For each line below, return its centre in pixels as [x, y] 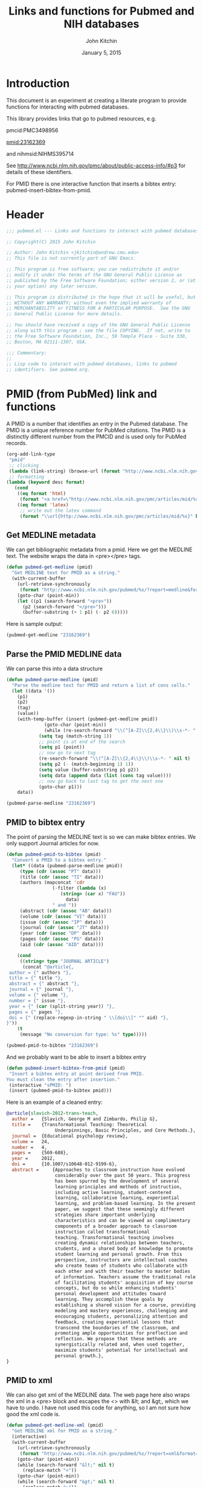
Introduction [38, 83]
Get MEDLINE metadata [51, 535]
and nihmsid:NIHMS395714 [40, 153]
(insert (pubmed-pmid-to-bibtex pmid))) [60, 1091]
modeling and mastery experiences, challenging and [121, 1311]
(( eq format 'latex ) [43, 505]
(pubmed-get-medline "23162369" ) [48, 635]
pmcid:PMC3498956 [32, 130]
